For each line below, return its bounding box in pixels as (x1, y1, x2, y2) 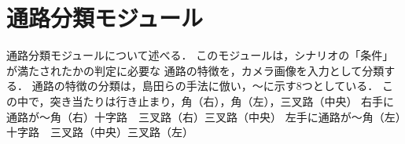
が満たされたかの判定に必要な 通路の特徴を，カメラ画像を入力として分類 (6, 62, 385, 78)
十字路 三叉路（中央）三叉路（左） (6, 124, 193, 140)
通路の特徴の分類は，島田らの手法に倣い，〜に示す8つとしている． (31, 77, 379, 94)
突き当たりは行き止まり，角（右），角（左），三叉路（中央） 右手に (50, 92, 395, 109)
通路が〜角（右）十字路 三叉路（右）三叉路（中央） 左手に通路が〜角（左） (6, 108, 401, 124)
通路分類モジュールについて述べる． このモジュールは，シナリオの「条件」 (6, 47, 394, 63)
